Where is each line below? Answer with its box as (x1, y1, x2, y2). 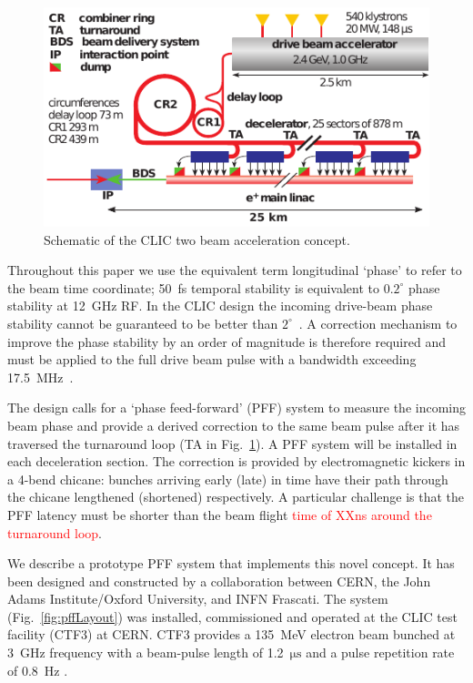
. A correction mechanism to (298, 313, 458, 332)
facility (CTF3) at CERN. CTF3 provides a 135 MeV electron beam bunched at (7, 625, 456, 644)
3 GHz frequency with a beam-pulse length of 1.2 (7, 643, 284, 662)
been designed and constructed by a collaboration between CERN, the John (7, 571, 431, 590)
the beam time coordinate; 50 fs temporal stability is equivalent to (7, 278, 380, 297)
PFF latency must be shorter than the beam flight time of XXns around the (7, 505, 432, 524)
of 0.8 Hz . (7, 660, 68, 679)
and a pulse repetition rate (306, 643, 455, 662)
